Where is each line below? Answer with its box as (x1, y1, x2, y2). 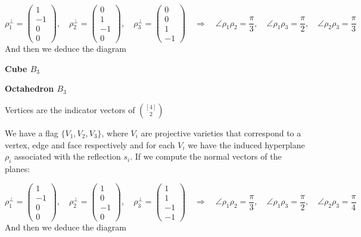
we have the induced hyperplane (188, 138, 305, 151)
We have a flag (5, 126, 58, 139)
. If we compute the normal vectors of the (130, 150, 282, 163)
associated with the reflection (14, 150, 121, 163)
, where (101, 126, 128, 139)
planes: (5, 162, 30, 174)
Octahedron (5, 82, 54, 95)
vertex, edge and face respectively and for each (5, 138, 175, 151)
